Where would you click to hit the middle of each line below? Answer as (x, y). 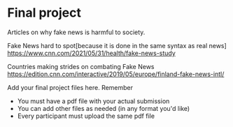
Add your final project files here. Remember (70, 87)
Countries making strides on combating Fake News (81, 66)
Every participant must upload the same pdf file (86, 116)
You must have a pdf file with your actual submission (93, 101)
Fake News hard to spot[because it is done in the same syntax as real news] (117, 45)
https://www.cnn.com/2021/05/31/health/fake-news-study (92, 53)
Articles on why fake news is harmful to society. (76, 32)
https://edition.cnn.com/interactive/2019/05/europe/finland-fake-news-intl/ (116, 74)
